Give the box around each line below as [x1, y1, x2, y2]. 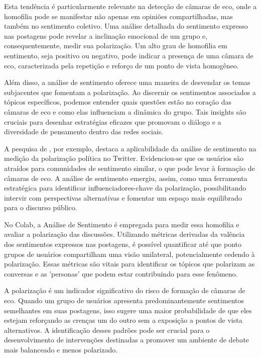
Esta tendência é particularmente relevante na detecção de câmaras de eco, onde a [4, 1, 257, 11]
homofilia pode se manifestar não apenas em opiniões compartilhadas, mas [4, 11, 233, 21]
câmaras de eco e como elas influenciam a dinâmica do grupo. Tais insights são [4, 106, 246, 117]
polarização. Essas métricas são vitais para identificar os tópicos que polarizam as [4, 258, 255, 269]
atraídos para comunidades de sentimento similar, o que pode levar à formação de [4, 162, 255, 173]
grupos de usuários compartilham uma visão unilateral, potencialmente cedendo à [4, 248, 255, 259]
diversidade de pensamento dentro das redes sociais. [4, 126, 164, 137]
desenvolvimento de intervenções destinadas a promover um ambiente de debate [4, 334, 249, 345]
